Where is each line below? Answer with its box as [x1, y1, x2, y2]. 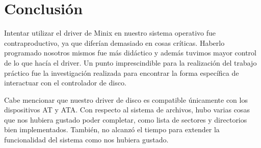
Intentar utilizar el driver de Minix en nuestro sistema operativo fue [4, 27, 216, 38]
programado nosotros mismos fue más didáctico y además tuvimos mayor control [4, 47, 256, 58]
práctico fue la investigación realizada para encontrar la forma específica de [4, 67, 239, 78]
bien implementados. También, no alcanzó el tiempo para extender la [4, 124, 220, 135]
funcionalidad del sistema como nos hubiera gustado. [4, 134, 169, 145]
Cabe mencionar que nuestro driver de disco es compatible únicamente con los [4, 94, 248, 105]
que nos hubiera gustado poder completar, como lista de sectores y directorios [4, 114, 247, 125]
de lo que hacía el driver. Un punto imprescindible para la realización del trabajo [4, 57, 257, 68]
